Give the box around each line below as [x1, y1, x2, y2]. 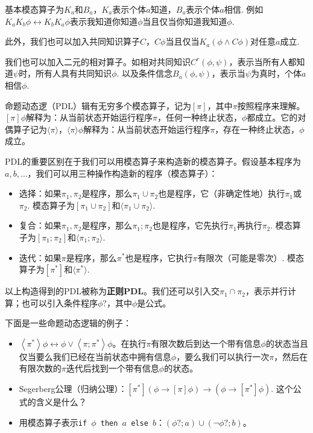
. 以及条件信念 [116, 67, 173, 80]
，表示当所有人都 [229, 55, 297, 68]
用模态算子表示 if [19, 416, 87, 428]
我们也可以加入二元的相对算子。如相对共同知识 [5, 55, 191, 68]
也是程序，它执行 [125, 251, 193, 264]
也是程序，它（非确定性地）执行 [158, 187, 285, 200]
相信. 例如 [224, 3, 264, 15]
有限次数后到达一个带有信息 [151, 337, 261, 349]
